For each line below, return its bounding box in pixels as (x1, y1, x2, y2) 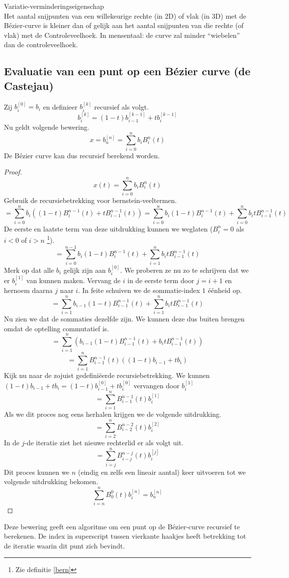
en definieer (43, 101, 78, 112)
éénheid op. (208, 285, 242, 295)
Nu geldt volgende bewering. (4, 122, 89, 132)
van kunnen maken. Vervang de (26, 275, 121, 285)
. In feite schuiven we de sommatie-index (78, 285, 200, 295)
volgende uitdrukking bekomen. (4, 476, 98, 487)
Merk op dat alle (4, 264, 54, 275)
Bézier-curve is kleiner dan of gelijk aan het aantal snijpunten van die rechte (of (4, 20, 244, 30)
